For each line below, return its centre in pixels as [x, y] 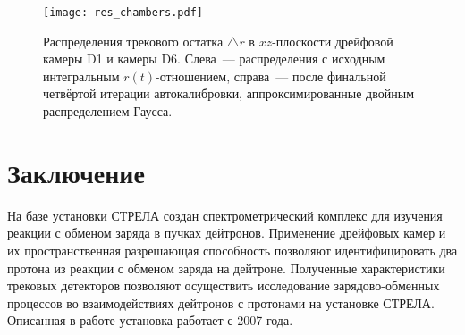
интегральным [81, 75]
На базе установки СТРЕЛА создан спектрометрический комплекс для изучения [225, 215]
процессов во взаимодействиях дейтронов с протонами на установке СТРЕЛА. [221, 302]
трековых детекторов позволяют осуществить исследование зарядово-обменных [224, 285]
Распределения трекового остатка [133, 41]
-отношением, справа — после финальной [271, 75]
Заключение [76, 172]
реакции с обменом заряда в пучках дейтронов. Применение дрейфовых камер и [227, 233]
